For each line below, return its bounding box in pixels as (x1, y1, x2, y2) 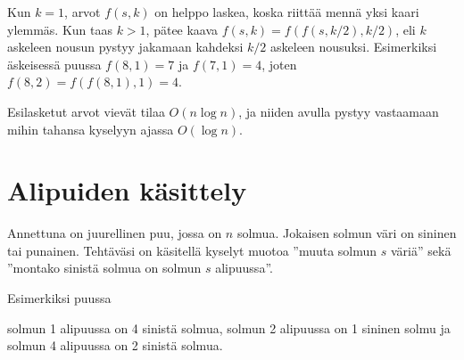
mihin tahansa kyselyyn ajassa (7, 119, 174, 138)
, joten (261, 54, 297, 73)
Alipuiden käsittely (7, 172, 247, 209)
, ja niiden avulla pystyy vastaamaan (238, 102, 439, 120)
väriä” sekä (391, 241, 452, 259)
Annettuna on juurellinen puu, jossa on (7, 224, 222, 242)
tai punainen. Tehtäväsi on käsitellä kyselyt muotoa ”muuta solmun (7, 241, 377, 259)
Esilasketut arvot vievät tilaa (7, 102, 165, 120)
